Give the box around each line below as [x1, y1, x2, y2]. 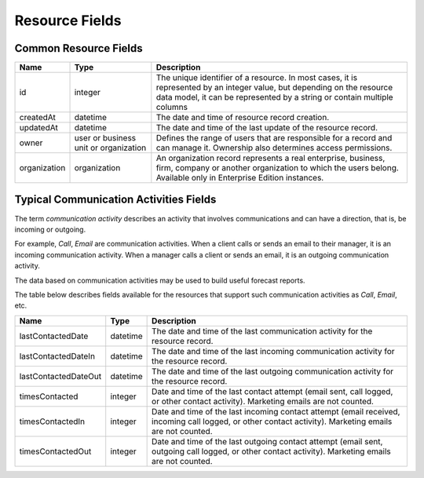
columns [155, 102, 188, 113]
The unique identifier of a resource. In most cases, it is [155, 72, 357, 83]
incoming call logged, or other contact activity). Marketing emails [152, 416, 393, 427]
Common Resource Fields [14, 42, 143, 55]
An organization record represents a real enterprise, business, [155, 153, 386, 164]
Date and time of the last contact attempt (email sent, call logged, [152, 385, 393, 396]
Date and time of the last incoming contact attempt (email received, [152, 406, 400, 417]
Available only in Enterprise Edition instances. [155, 173, 324, 184]
